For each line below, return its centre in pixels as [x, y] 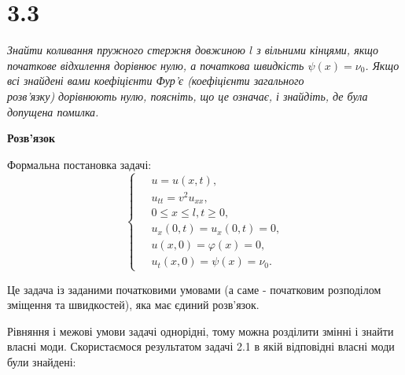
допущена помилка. [53, 111]
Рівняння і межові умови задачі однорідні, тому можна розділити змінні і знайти [201, 331]
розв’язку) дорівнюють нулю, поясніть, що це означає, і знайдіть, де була [188, 96]
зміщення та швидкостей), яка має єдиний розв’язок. [133, 305]
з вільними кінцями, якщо [317, 50]
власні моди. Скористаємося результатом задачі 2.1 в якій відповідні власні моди [201, 346]
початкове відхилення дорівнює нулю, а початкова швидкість [156, 65]
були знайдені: [42, 361]
